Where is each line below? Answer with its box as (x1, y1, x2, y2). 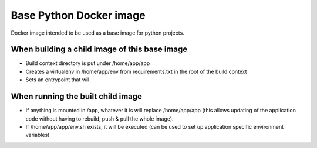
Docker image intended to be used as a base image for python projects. (11, 29, 184, 36)
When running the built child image (11, 91, 143, 102)
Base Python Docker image (11, 9, 146, 22)
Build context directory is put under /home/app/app (25, 60, 150, 67)
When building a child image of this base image (11, 44, 188, 54)
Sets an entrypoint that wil (25, 76, 89, 83)
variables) (25, 132, 50, 139)
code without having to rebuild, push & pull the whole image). (25, 115, 174, 122)
